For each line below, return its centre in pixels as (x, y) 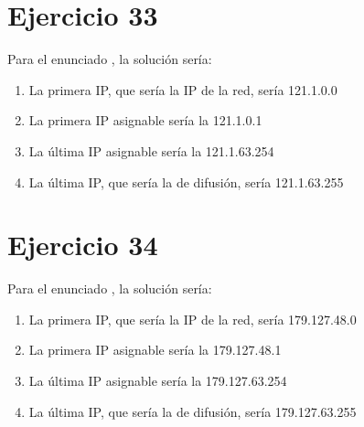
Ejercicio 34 (83, 245)
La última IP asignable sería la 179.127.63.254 (158, 380)
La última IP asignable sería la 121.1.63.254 (151, 150)
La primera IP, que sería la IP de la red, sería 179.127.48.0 (193, 319)
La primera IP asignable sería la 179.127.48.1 (155, 350)
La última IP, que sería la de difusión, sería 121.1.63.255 (186, 181)
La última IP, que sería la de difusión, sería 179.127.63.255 (193, 411)
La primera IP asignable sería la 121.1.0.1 (145, 120)
